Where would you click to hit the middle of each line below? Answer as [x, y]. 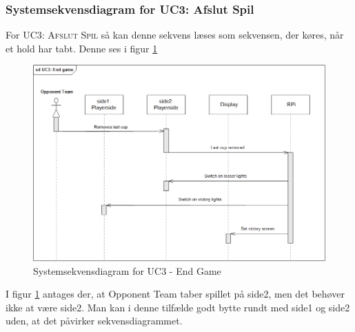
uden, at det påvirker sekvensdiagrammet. [94, 321]
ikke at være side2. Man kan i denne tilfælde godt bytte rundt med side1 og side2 [178, 307]
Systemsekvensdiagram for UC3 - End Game [127, 270]
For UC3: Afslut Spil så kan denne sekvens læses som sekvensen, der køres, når [175, 35]
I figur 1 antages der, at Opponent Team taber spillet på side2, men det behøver [175, 294]
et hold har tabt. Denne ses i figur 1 [82, 48]
